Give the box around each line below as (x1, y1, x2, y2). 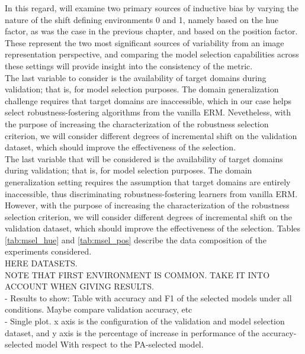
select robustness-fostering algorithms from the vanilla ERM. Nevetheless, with (5, 106, 291, 118)
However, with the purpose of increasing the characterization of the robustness (5, 199, 290, 211)
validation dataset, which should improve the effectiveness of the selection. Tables (5, 222, 301, 234)
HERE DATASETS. (5, 257, 78, 269)
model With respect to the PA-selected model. (36, 338, 204, 350)
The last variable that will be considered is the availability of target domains (5, 152, 283, 165)
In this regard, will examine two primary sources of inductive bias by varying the (5, 2, 298, 14)
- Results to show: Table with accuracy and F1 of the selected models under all (5, 291, 292, 304)
